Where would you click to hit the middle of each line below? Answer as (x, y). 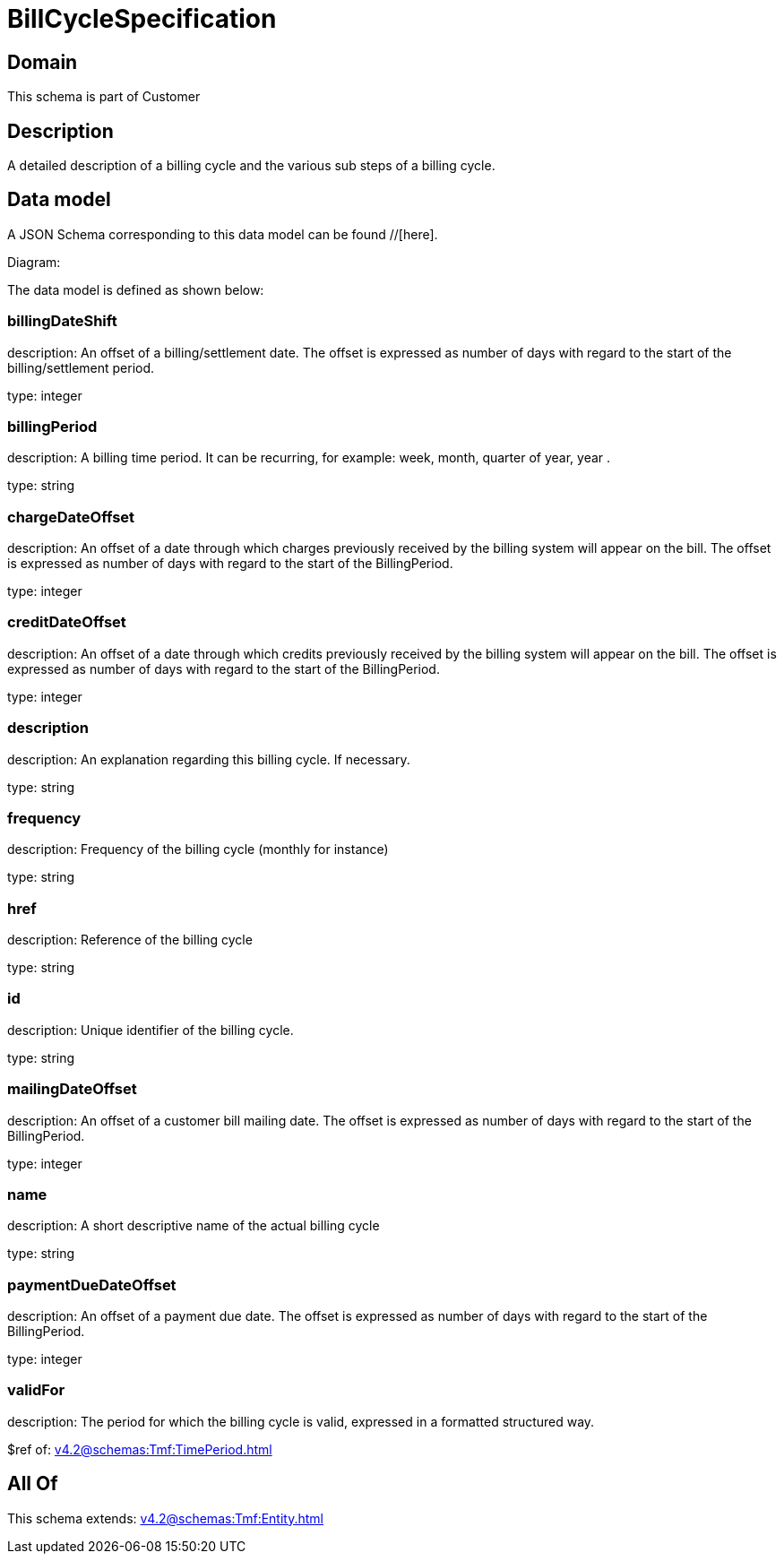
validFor (36, 1390)
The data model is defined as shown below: (136, 289)
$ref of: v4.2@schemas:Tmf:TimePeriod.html (140, 1449)
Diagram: (34, 262)
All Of (33, 1484)
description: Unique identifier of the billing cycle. (151, 1030)
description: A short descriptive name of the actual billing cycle (194, 1226)
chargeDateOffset (71, 517)
